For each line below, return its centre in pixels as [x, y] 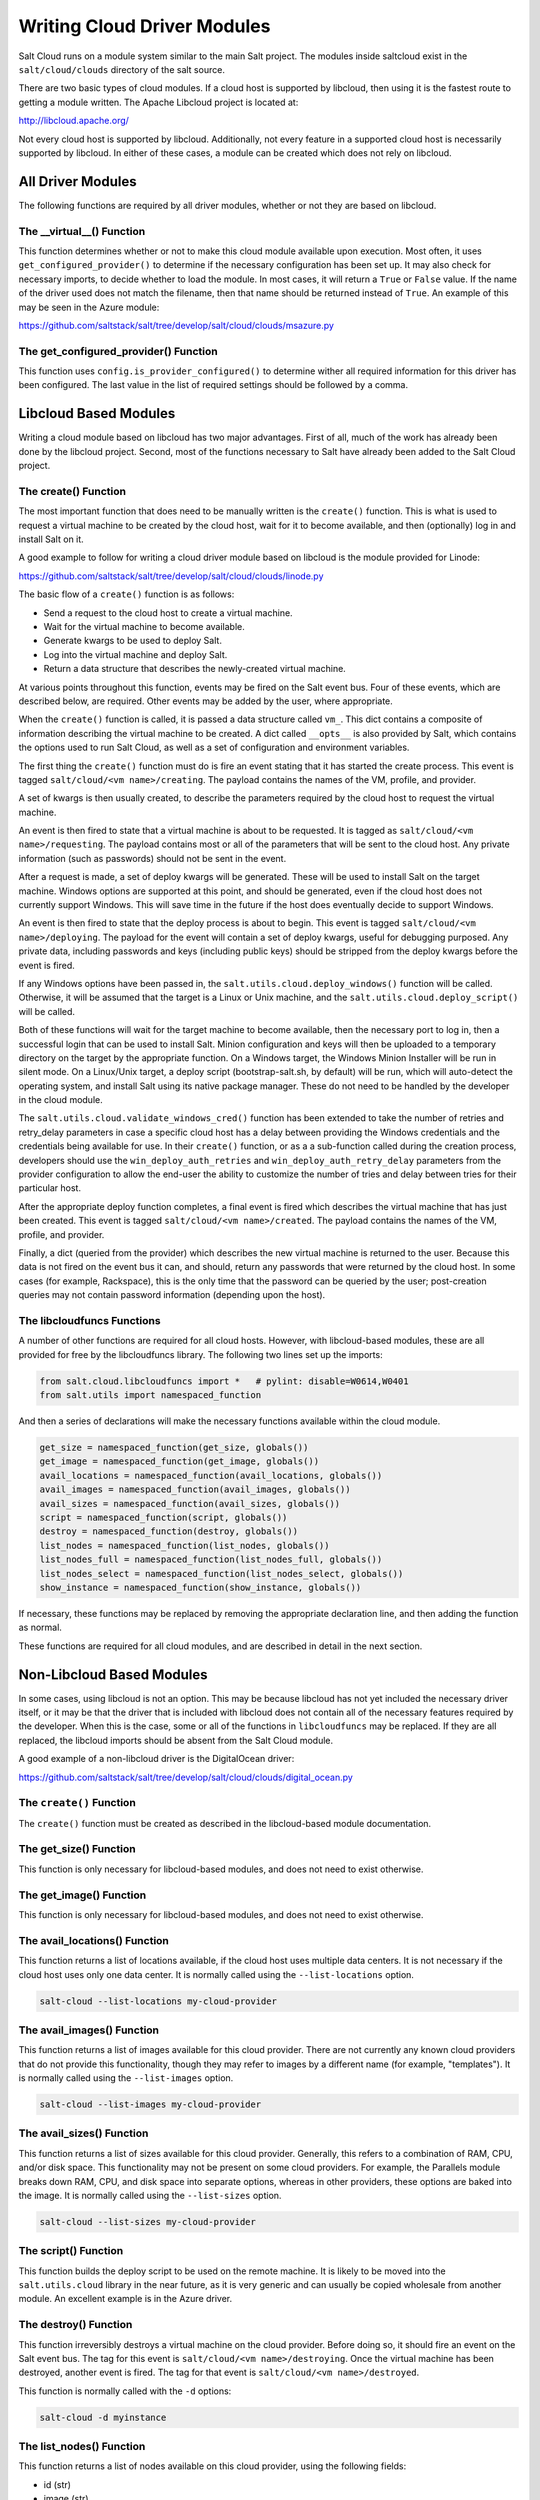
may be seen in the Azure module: [89, 307]
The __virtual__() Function [82, 231]
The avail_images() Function [89, 2030]
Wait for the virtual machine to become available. [144, 626]
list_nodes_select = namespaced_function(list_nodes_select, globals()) [221, 1573]
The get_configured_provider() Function [118, 351]
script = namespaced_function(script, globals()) [163, 1517]
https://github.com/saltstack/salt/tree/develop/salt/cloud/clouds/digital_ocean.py [186, 1777]
